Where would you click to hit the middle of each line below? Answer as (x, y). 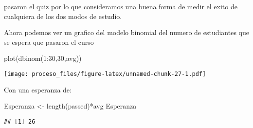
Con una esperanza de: (38, 89)
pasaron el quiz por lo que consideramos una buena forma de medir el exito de (121, 6)
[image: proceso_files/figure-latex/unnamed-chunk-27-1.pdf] (105, 74)
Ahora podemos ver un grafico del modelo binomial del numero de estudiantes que (126, 32)
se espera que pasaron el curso (49, 42)
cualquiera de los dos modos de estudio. (63, 16)
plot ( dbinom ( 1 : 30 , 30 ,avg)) (43, 58)
